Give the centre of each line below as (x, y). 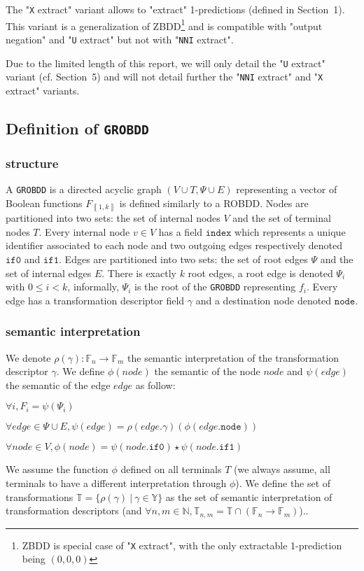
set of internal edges (49, 273)
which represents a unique (290, 231)
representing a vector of (287, 189)
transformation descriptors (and (74, 510)
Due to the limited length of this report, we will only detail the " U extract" (166, 63)
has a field (181, 231)
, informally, (93, 287)
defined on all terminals (171, 469)
